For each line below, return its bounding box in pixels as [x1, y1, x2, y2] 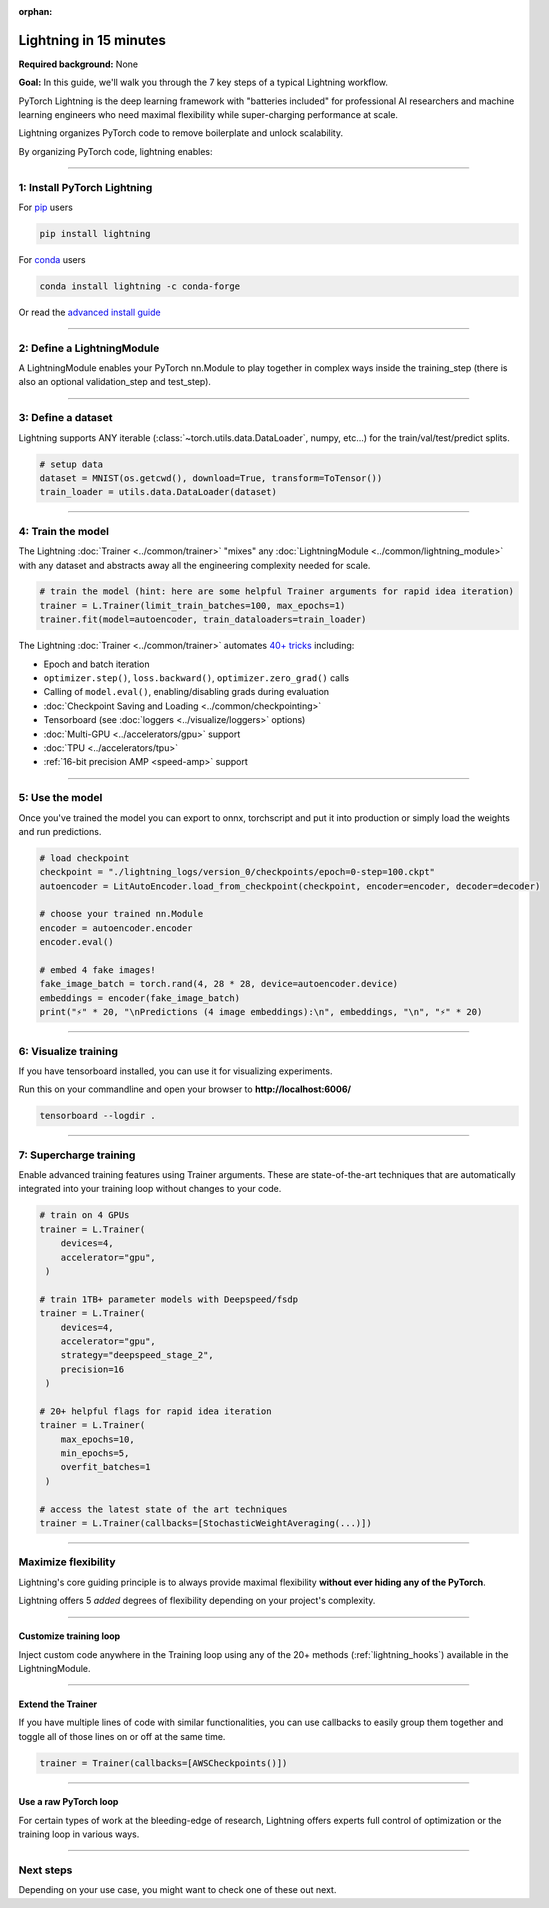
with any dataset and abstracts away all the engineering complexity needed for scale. [18, 559, 371, 571]
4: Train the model [18, 524, 110, 538]
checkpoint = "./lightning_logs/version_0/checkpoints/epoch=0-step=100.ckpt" [39, 866, 435, 878]
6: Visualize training [18, 1044, 119, 1058]
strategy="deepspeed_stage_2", [60, 1350, 214, 1361]
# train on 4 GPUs [39, 1210, 130, 1221]
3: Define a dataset [18, 411, 113, 425]
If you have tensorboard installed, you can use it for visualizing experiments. [18, 1065, 333, 1077]
